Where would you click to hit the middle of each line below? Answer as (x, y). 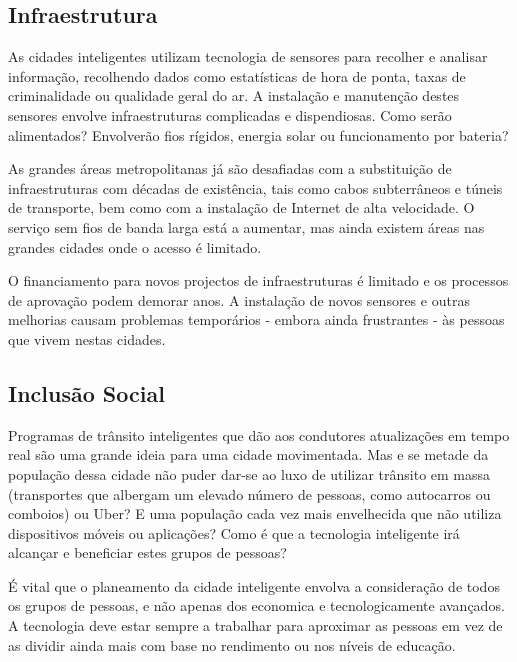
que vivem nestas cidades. (87, 338)
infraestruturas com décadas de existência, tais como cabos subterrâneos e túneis (255, 187)
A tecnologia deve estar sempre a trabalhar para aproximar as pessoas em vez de (255, 625)
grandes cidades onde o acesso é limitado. (135, 246)
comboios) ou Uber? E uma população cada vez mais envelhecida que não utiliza (255, 513)
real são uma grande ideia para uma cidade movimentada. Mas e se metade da (248, 454)
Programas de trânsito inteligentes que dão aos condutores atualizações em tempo (259, 434)
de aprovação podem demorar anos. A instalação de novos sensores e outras (239, 299)
